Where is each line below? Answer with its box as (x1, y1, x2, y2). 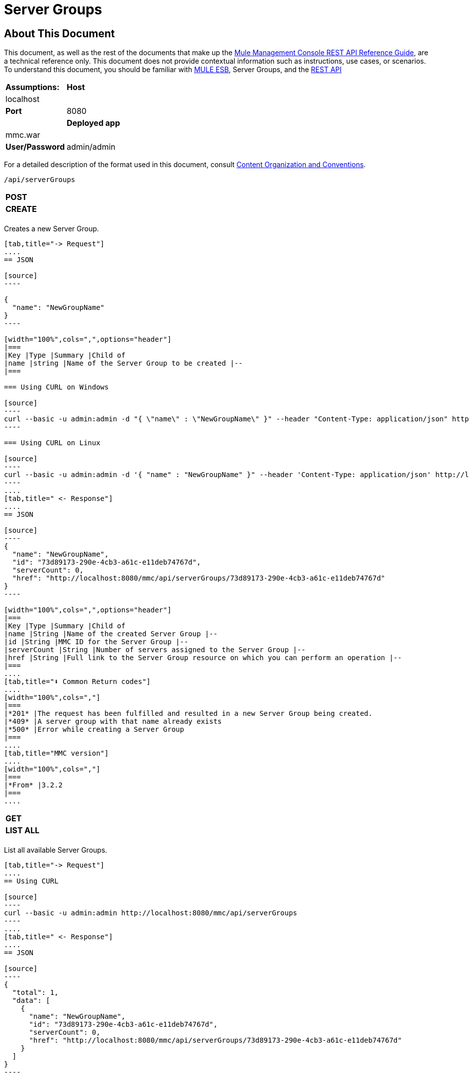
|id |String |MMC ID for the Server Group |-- (4, 638, 188, 646)
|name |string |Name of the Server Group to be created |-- (4, 359, 243, 368)
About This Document (4, 27, 115, 40)
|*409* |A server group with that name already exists (4, 717, 222, 726)
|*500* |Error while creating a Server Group (4, 725, 184, 734)
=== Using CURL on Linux (4, 439, 100, 447)
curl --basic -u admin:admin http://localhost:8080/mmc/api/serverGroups (4, 909, 298, 917)
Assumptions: (5, 82, 60, 93)
